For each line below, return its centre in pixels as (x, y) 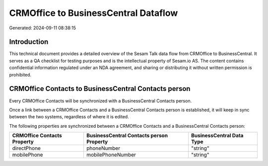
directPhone (26, 148)
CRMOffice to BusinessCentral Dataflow (94, 13)
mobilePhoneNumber (111, 155)
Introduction (29, 42)
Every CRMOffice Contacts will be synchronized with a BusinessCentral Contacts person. (100, 101)
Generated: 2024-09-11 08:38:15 (43, 28)
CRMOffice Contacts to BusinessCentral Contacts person (100, 89)
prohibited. (20, 75)
